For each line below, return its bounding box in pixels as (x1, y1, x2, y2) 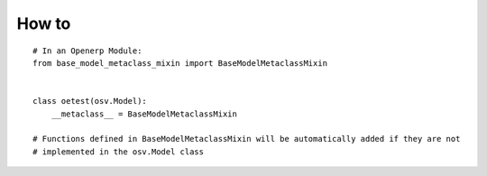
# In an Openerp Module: (32, 45, 142, 56)
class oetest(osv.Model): (32, 96, 148, 107)
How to (16, 14, 71, 33)
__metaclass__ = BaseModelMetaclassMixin (51, 108, 238, 119)
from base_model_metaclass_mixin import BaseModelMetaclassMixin (32, 58, 328, 68)
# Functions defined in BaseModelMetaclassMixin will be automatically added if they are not (32, 134, 461, 144)
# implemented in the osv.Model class (32, 146, 205, 157)
